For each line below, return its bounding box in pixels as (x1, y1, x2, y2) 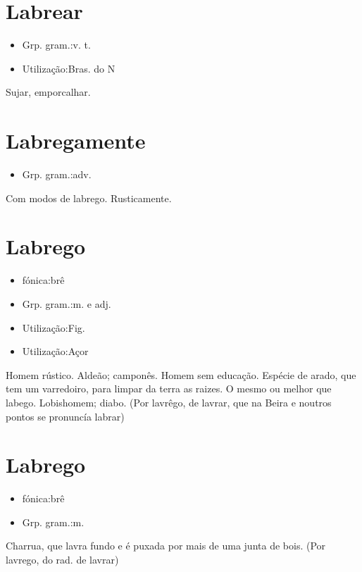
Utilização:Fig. (22, 320, 85, 335)
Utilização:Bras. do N (22, 61, 116, 75)
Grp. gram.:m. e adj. (22, 296, 111, 311)
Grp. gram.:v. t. (22, 37, 91, 52)
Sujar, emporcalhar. (6, 85, 91, 99)
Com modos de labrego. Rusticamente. (6, 190, 172, 205)
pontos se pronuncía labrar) (6, 409, 125, 423)
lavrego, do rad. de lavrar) (6, 552, 119, 566)
